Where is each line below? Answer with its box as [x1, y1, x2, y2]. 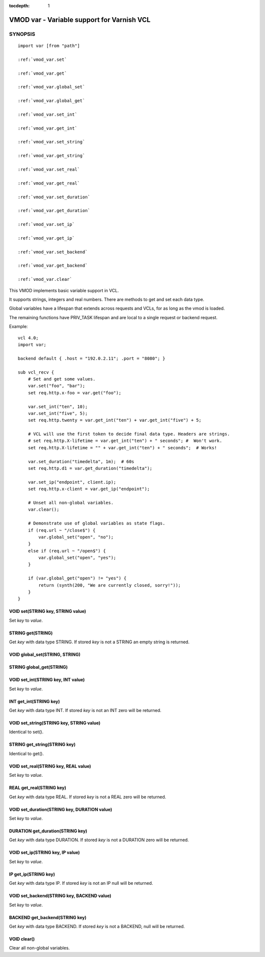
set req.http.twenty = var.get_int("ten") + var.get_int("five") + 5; [27, 417, 202, 423]
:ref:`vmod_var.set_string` [18, 139, 85, 145]
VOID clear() [9, 936, 35, 942]
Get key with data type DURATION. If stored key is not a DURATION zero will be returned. [9, 837, 189, 843]
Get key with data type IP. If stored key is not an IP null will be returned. [9, 880, 153, 886]
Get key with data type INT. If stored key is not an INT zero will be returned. [9, 708, 161, 713]
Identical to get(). [9, 750, 44, 756]
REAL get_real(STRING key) [9, 785, 66, 791]
